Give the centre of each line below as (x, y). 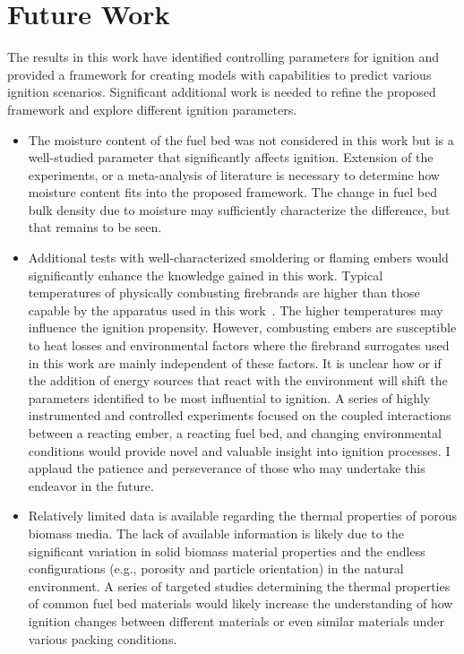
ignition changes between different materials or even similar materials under (236, 620)
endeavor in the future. (91, 485)
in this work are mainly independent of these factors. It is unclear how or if (235, 362)
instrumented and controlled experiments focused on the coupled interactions (240, 415)
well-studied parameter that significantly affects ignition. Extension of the (231, 157)
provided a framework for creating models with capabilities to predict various (219, 74)
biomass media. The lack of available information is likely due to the (216, 533)
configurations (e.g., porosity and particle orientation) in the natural (216, 568)
